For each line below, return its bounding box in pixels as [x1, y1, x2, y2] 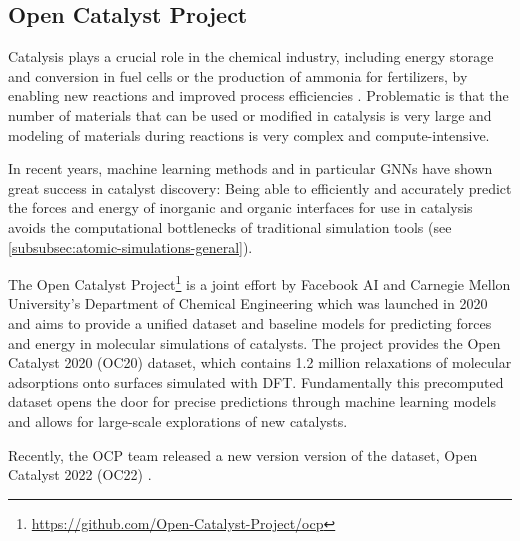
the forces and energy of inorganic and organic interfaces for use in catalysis [8, 197, 473, 218]
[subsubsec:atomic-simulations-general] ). [8, 236, 253, 257]
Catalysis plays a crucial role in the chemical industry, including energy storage [8, 46, 494, 67]
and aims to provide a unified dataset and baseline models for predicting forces [8, 312, 492, 333]
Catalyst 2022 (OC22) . [8, 464, 152, 485]
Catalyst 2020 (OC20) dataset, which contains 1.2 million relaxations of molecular [8, 352, 512, 373]
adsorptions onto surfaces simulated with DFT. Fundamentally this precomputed [8, 371, 504, 392]
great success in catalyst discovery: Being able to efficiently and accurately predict [8, 177, 512, 198]
